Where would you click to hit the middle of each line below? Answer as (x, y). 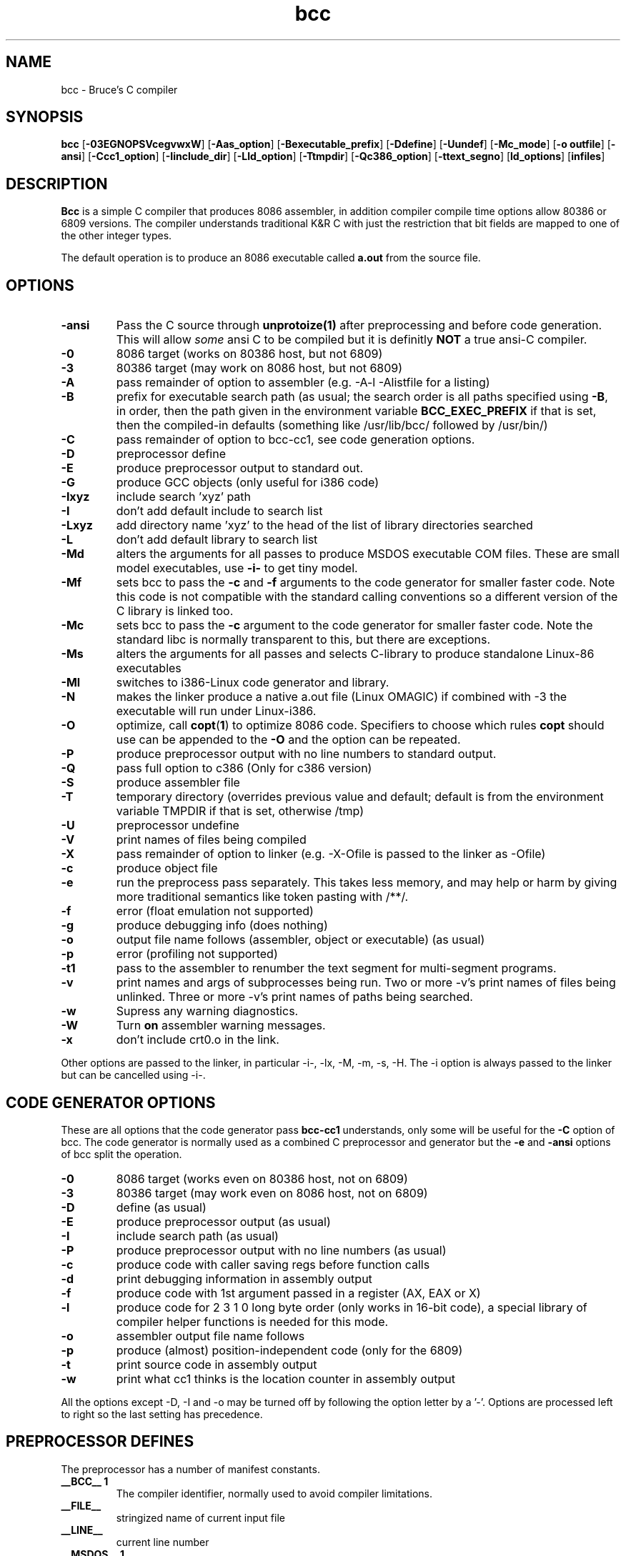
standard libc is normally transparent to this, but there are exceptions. (303, 640)
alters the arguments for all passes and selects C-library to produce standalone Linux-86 (355, 654)
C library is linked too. (175, 611)
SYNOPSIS (45, 117)
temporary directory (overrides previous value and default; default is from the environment (360, 797)
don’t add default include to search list (219, 511)
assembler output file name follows (210, 1336)
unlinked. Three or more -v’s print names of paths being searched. (294, 997)
